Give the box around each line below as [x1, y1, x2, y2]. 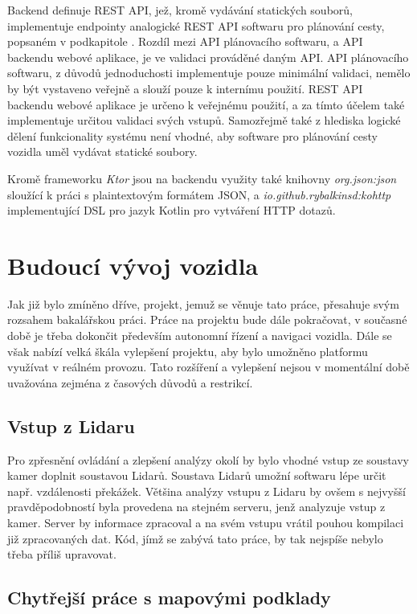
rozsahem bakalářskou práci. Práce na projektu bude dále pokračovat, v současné [7, 311, 407, 328]
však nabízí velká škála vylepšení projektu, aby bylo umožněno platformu [7, 342, 368, 359]
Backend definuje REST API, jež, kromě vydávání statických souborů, [7, 2, 353, 18]
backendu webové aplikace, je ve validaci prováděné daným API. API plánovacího [7, 48, 409, 65]
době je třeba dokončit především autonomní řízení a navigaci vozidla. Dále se [7, 327, 392, 344]
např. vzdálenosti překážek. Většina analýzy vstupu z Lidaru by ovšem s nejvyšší [7, 482, 406, 499]
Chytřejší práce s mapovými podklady [7, 585, 331, 610]
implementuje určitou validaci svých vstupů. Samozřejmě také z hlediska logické [7, 112, 401, 129]
